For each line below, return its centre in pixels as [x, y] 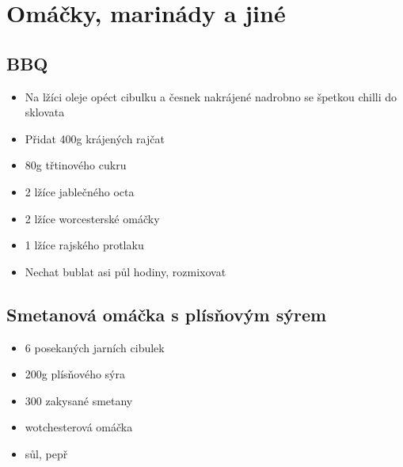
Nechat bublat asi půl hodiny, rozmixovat [125, 271]
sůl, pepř [46, 453]
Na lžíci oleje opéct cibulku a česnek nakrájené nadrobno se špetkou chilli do [211, 96]
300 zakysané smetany [79, 400]
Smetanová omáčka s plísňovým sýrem [167, 314]
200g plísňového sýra [75, 374]
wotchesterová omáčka [79, 427]
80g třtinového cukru [76, 165]
